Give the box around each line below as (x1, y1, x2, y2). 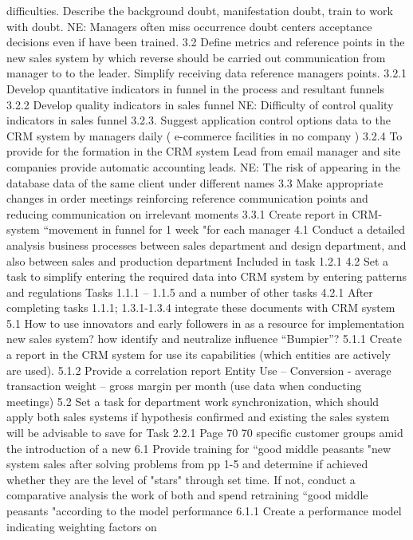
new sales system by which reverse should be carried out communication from (6, 49, 386, 65)
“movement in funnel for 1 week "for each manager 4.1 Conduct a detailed (43, 221, 406, 238)
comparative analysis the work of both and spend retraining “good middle (6, 487, 368, 503)
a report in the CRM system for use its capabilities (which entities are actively (6, 346, 391, 363)
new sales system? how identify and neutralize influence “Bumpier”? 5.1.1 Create (6, 330, 403, 347)
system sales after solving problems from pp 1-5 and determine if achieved (6, 455, 368, 472)
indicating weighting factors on (6, 518, 157, 534)
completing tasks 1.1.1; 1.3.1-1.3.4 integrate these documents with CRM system (6, 299, 395, 316)
